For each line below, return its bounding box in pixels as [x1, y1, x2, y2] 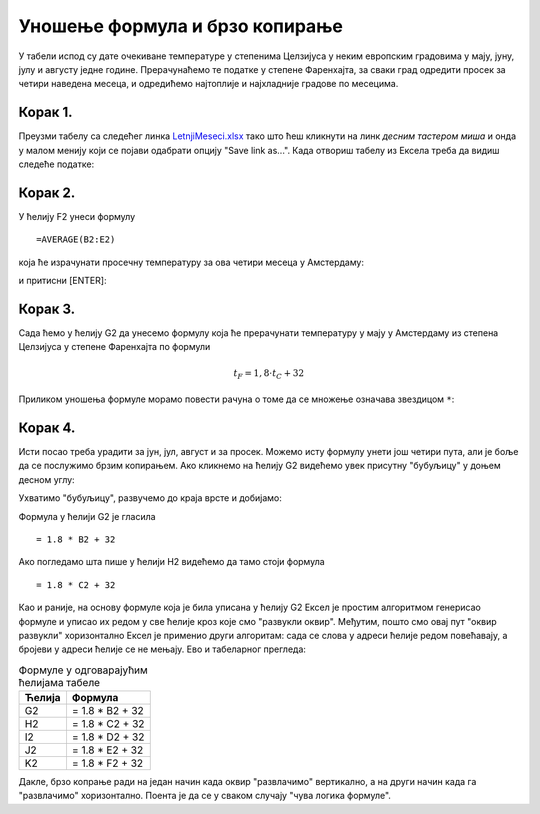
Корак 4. [18, 419, 76, 436]
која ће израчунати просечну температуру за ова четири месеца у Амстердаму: [18, 256, 365, 268]
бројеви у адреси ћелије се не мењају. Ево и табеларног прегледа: [18, 643, 307, 655]
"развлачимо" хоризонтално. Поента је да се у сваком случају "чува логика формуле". [18, 790, 392, 802]
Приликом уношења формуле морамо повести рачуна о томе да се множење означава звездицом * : [18, 393, 455, 405]
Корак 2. [18, 184, 76, 201]
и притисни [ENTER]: [18, 275, 107, 287]
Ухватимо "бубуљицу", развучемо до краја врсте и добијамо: [18, 492, 282, 504]
